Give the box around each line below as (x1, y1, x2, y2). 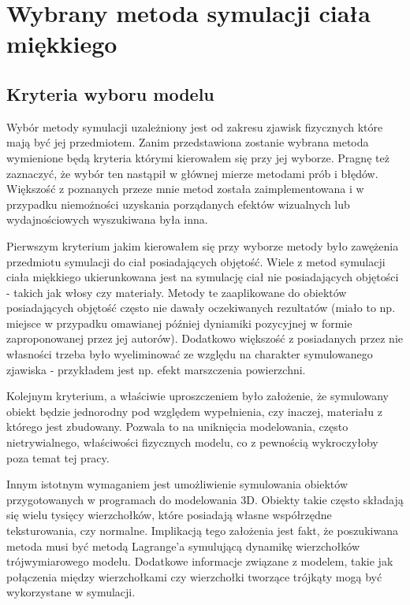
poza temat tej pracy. (6, 449, 110, 466)
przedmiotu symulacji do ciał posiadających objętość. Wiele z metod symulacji (6, 253, 386, 269)
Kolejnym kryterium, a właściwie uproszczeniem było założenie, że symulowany (6, 388, 389, 404)
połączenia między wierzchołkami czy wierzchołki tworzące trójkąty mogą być (6, 568, 382, 585)
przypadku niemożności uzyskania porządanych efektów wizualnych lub (6, 195, 350, 212)
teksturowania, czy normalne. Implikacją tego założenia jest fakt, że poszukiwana (6, 522, 398, 539)
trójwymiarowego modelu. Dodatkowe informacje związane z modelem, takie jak (6, 553, 393, 570)
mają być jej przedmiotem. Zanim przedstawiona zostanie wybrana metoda (6, 134, 369, 150)
